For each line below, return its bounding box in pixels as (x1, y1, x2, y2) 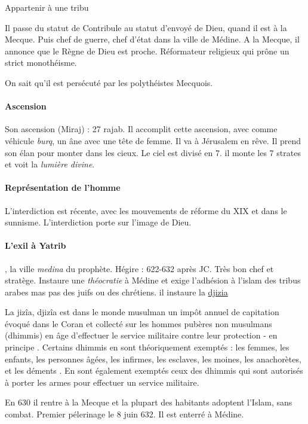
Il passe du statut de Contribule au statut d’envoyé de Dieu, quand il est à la (5, 21, 287, 33)
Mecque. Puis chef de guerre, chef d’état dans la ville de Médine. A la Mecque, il (5, 33, 300, 45)
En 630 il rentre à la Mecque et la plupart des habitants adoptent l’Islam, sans (5, 396, 292, 408)
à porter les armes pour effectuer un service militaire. (5, 376, 199, 388)
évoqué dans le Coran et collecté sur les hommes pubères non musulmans (5, 317, 272, 330)
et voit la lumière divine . (5, 158, 95, 170)
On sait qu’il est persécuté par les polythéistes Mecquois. (5, 76, 213, 89)
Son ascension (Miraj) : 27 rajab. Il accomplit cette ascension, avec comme (5, 123, 278, 135)
